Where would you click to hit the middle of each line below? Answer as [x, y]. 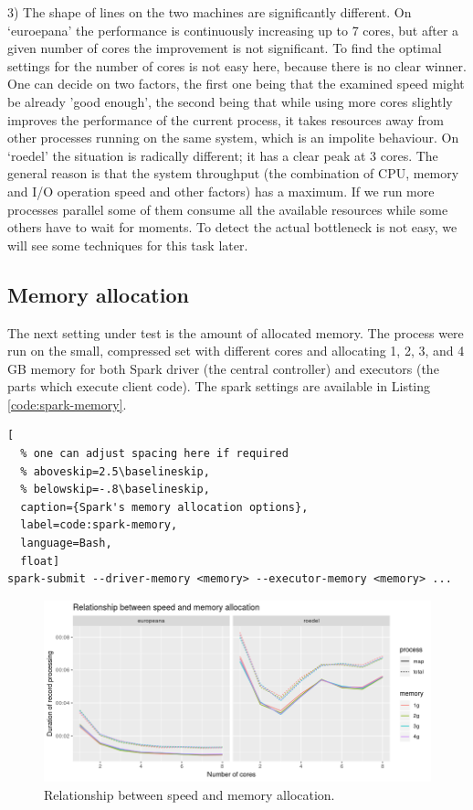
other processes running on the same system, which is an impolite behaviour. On [233, 138]
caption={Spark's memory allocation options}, [164, 507]
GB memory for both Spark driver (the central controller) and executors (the [223, 368]
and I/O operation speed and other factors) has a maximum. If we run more [221, 191]
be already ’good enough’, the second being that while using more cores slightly [230, 101]
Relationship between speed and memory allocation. [189, 795]
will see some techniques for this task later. [128, 245]
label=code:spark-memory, [99, 525]
